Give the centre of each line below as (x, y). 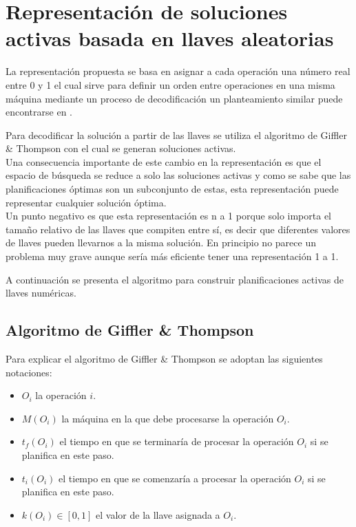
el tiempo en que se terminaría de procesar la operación (177, 441)
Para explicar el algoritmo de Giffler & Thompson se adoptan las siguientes (164, 359)
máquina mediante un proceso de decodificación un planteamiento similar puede (174, 98)
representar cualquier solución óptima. (86, 202)
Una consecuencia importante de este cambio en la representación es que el (164, 161)
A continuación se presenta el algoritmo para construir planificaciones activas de (175, 279)
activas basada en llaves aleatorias (170, 38)
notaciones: (29, 372)
